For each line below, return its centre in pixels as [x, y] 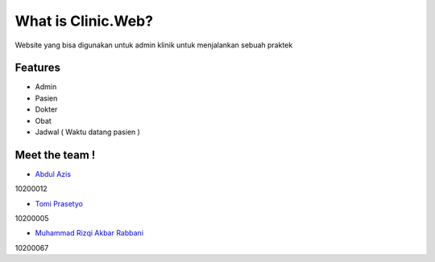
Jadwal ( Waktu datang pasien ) [88, 132]
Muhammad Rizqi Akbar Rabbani [89, 233]
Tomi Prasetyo [59, 203]
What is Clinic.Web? [84, 21]
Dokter [46, 109]
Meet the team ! [55, 155]
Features [37, 68]
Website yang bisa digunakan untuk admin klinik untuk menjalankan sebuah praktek [154, 45]
